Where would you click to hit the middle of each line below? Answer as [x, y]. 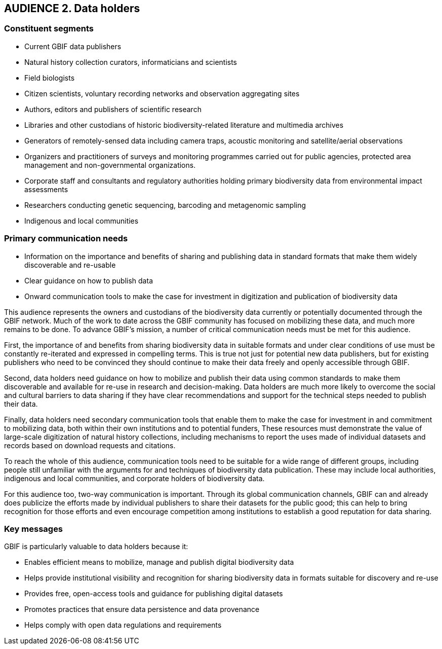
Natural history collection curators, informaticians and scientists [131, 62]
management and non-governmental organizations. [110, 165]
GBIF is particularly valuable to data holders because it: [96, 547]
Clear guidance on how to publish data [89, 280]
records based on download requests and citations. [90, 445]
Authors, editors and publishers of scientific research [113, 109]
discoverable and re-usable [70, 265]
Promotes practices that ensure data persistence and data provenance [142, 609]
